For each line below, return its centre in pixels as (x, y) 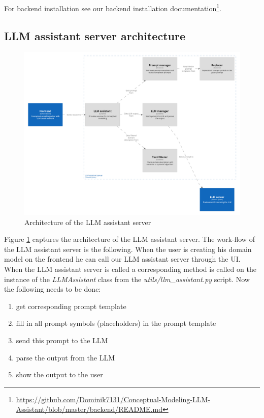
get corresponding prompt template (71, 306)
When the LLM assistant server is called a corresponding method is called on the (130, 269)
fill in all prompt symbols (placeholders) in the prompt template (116, 323)
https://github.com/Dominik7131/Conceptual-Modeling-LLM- (113, 399)
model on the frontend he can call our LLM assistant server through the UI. (122, 259)
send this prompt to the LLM (62, 340)
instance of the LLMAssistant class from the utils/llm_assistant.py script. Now (127, 279)
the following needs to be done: (53, 289)
